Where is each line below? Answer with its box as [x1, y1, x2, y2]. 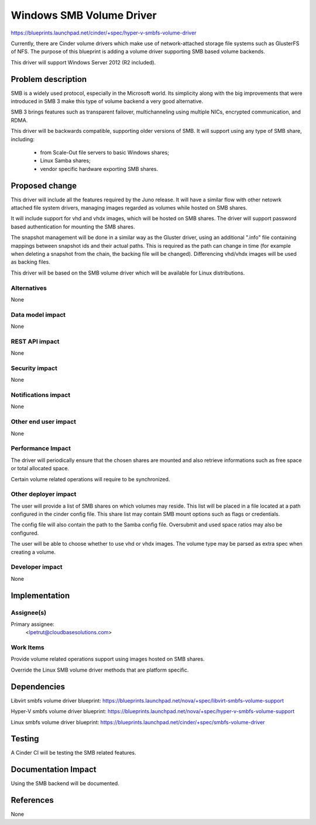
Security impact [11, 364, 58, 372]
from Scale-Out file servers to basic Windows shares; [40, 149, 170, 156]
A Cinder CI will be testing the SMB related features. [11, 749, 137, 756]
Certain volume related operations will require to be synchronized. [11, 475, 170, 482]
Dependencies [11, 682, 66, 692]
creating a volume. [11, 548, 56, 556]
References [11, 795, 54, 805]
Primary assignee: [11, 621, 55, 628]
